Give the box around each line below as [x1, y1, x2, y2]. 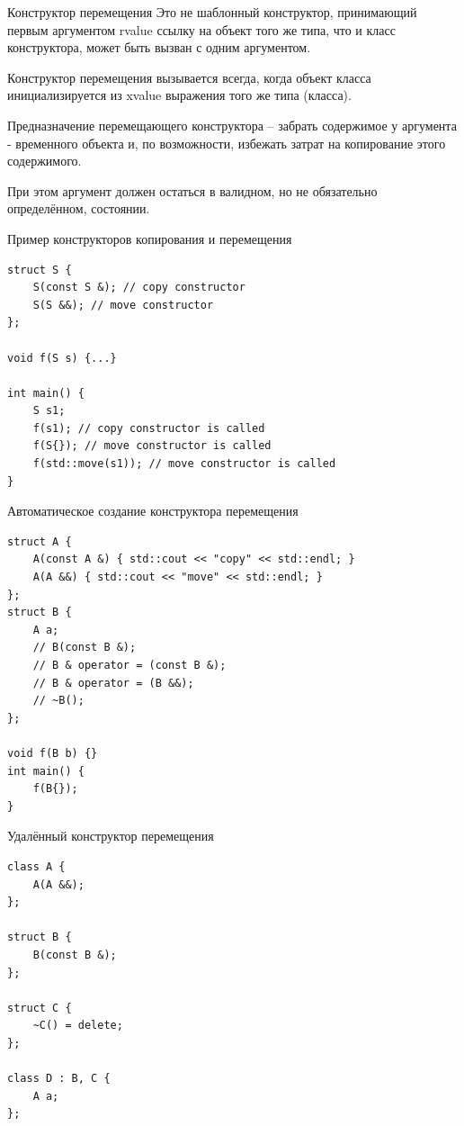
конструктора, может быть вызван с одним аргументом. [7, 38, 311, 57]
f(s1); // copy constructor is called [32, 421, 265, 435]
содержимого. [7, 151, 82, 170]
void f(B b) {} [7, 746, 98, 760]
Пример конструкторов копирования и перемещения [7, 229, 292, 248]
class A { [7, 860, 66, 873]
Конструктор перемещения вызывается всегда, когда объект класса [7, 68, 371, 86]
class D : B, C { [7, 1072, 111, 1085]
